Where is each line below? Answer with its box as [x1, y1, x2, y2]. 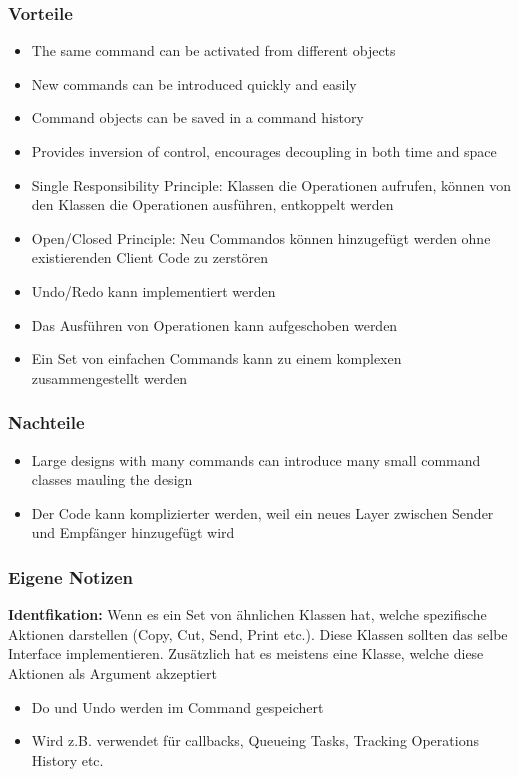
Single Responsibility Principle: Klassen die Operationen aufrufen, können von [31, 174, 512, 195]
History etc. [31, 749, 104, 770]
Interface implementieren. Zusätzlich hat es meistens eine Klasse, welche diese [8, 643, 484, 664]
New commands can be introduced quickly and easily [31, 73, 357, 94]
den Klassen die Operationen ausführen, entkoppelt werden [31, 194, 394, 215]
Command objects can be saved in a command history [31, 107, 364, 128]
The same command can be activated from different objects [31, 40, 396, 61]
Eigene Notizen [8, 564, 134, 589]
